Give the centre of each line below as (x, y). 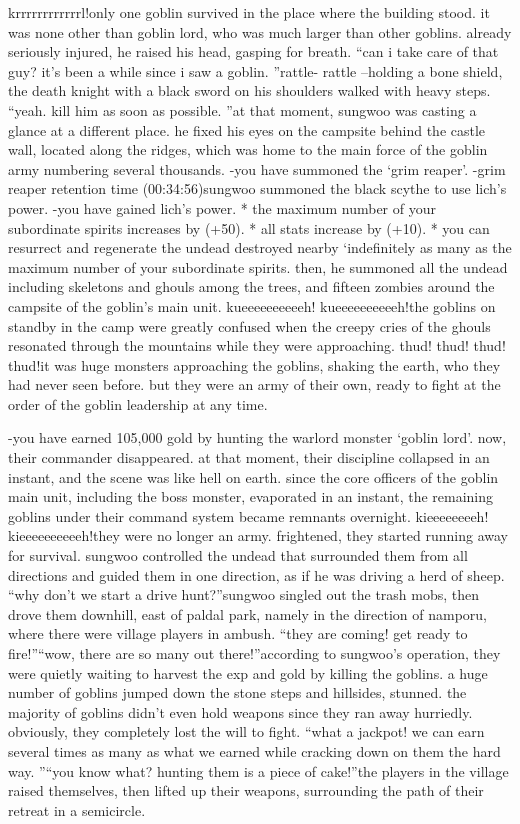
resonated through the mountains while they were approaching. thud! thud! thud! (257, 345)
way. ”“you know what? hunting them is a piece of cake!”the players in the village (258, 770)
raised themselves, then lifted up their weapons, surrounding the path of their (246, 790)
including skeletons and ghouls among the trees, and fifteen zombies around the (251, 286)
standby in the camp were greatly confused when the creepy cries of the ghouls (249, 325)
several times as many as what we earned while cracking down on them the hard (254, 750)
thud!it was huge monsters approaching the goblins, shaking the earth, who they (254, 364)
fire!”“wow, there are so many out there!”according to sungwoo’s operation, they (254, 653)
